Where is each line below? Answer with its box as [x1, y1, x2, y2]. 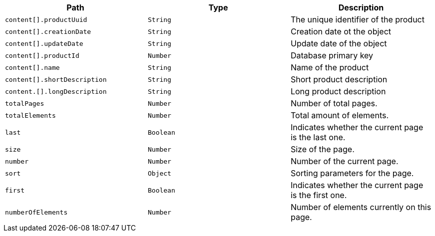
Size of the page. [290, 144, 355, 154]
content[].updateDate [5, 39, 83, 47]
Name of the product [290, 62, 369, 72]
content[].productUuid [5, 15, 87, 23]
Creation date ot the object [290, 26, 392, 36]
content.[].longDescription [5, 87, 107, 95]
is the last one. [290, 132, 346, 142]
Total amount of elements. [290, 110, 389, 120]
